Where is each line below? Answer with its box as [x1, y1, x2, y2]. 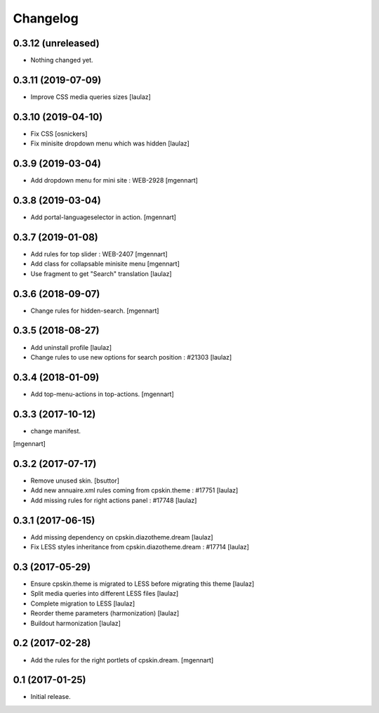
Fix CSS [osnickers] [30, 129, 88, 138]
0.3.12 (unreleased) [13, 37, 100, 49]
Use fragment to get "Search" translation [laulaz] [30, 269, 172, 277]
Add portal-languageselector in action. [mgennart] [30, 213, 177, 221]
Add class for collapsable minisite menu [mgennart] [30, 260, 180, 268]
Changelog [13, 11, 79, 26]
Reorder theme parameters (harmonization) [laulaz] [30, 609, 180, 617]
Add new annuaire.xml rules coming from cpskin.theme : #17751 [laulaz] [30, 486, 239, 495]
